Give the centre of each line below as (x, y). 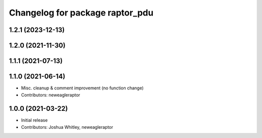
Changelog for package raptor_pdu (81, 13)
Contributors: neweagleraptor (51, 95)
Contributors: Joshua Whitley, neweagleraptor (67, 127)
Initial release (34, 120)
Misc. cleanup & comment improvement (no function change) (82, 88)
